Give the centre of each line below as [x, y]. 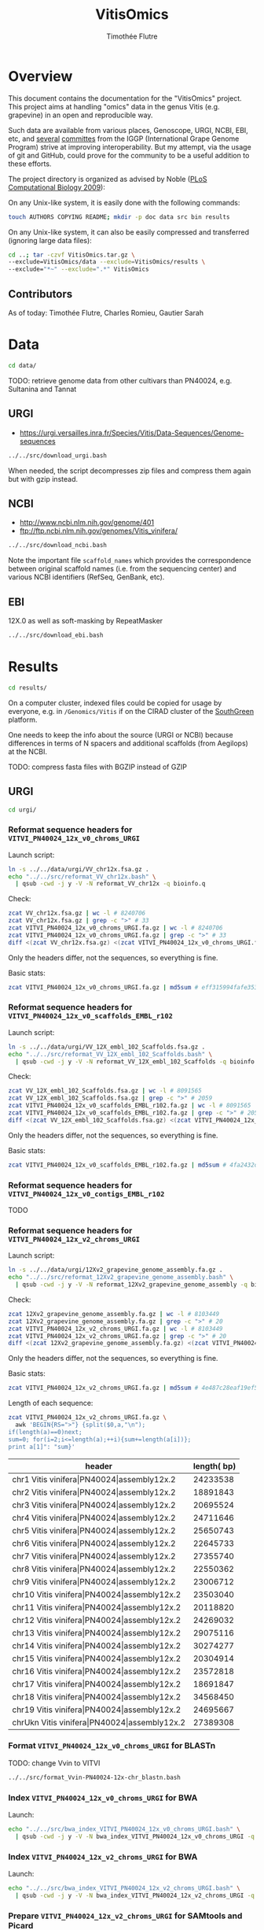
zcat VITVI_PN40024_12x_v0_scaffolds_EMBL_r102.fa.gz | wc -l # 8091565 [130, 1106]
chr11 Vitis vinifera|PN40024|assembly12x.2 [97, 1607]
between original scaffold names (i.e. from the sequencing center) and [123, 569]
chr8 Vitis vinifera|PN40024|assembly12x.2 [94, 1569]
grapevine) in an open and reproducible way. [81, 115]
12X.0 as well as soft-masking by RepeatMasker [86, 621]
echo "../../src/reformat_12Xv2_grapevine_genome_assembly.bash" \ [121, 1277]
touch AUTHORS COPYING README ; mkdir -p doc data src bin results [119, 217]
